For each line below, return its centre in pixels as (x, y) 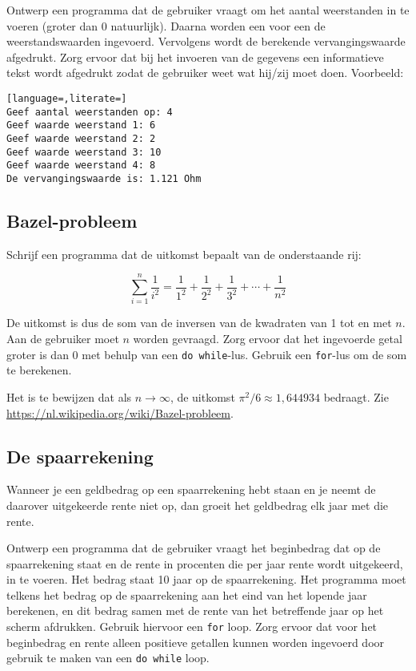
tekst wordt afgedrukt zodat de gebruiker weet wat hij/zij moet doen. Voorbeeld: (205, 73)
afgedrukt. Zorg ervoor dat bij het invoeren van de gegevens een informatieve (195, 57)
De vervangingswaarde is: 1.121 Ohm (104, 178)
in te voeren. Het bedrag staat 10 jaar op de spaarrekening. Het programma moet (206, 579)
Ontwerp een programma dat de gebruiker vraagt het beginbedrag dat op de (194, 548)
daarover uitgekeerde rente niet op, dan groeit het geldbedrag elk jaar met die (198, 505)
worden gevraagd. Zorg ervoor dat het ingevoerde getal (268, 339)
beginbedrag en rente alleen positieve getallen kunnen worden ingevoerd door (196, 642)
